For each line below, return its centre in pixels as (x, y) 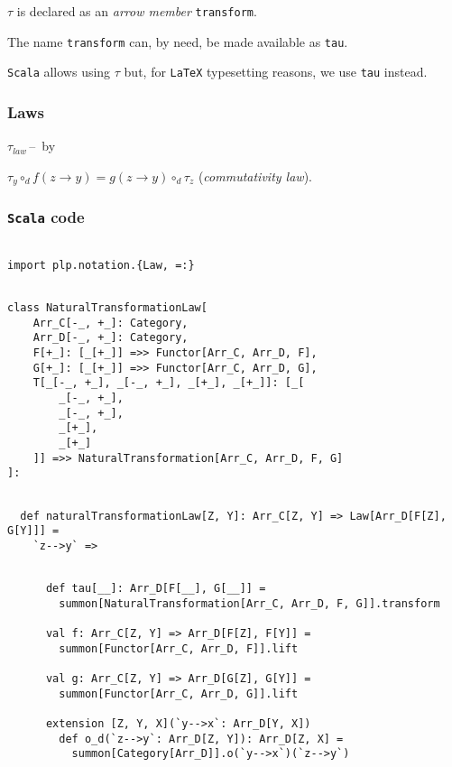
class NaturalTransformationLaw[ (107, 307)
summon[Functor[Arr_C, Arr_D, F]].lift (179, 648)
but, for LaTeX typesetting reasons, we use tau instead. (276, 72)
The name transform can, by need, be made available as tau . (178, 41)
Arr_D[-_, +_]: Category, (111, 338)
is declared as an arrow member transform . (137, 11)
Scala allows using (59, 72)
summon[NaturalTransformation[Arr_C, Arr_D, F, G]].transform (249, 603)
